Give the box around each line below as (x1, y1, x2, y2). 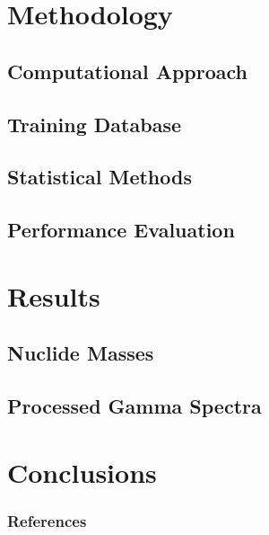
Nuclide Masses (7, 339, 154, 367)
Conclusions (7, 453, 157, 490)
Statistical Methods (7, 163, 192, 191)
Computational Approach (7, 57, 248, 85)
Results (7, 277, 100, 314)
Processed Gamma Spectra (7, 392, 262, 420)
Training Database (7, 110, 181, 138)
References (7, 509, 87, 531)
